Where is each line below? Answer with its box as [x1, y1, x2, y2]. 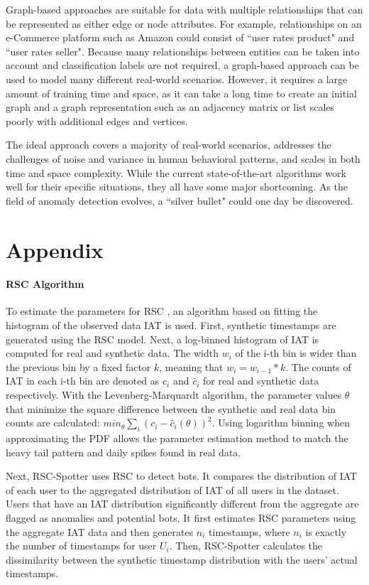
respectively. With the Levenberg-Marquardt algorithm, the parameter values [6, 387, 342, 402]
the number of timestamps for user [6, 538, 157, 553]
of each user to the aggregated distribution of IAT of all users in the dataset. [6, 482, 339, 497]
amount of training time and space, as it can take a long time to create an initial [6, 85, 357, 100]
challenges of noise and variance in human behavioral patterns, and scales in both [6, 151, 360, 166]
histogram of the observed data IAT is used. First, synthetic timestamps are [6, 318, 336, 333]
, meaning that [159, 359, 224, 374]
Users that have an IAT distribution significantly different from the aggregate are [6, 496, 359, 511]
